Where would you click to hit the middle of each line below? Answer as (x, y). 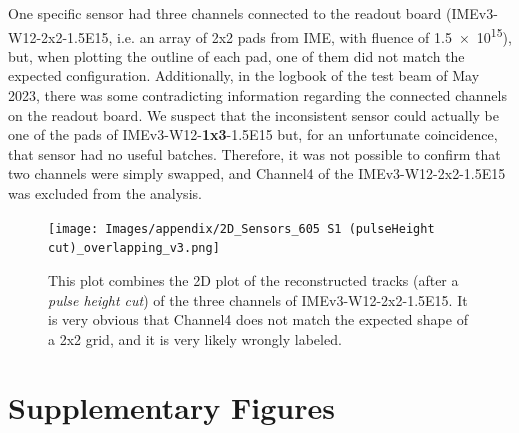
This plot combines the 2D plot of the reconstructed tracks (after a (253, 279)
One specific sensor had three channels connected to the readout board (225, 13)
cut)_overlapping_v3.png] (134, 248)
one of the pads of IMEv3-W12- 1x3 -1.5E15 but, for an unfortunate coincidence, (253, 134)
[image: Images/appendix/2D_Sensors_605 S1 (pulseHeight (241, 228)
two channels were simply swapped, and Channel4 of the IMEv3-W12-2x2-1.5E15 (257, 173)
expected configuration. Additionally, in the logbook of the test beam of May (244, 75)
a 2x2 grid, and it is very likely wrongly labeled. (195, 338)
